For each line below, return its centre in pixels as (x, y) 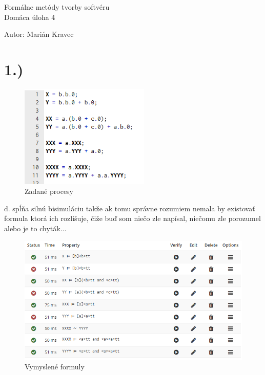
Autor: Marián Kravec (39, 34)
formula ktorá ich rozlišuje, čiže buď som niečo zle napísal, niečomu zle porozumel (132, 218)
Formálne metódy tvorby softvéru (57, 7)
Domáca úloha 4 (30, 17)
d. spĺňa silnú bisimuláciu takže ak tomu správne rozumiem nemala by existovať (130, 208)
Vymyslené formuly (55, 367)
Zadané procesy (49, 191)
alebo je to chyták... (35, 228)
